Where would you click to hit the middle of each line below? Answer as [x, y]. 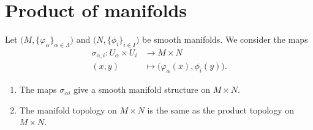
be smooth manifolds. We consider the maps [225, 39]
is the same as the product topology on [221, 110]
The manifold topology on [68, 110]
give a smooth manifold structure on [142, 89]
